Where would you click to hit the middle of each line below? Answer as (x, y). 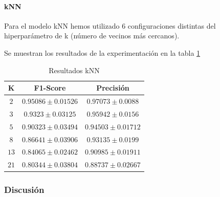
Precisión (113, 88)
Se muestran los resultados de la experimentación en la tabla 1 (102, 52)
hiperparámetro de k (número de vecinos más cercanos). (92, 36)
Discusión (24, 190)
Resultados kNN (74, 70)
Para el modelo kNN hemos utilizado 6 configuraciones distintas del (110, 25)
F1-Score (50, 88)
